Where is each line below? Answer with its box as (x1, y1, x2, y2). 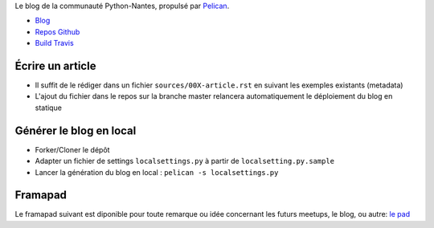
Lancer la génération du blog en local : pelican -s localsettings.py (35, 167, 279, 177)
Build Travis (35, 39, 74, 48)
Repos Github (35, 26, 80, 36)
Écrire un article (14, 59, 96, 72)
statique (35, 103, 62, 112)
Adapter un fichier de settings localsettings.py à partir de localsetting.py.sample (35, 157, 335, 166)
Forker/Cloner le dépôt (35, 145, 110, 154)
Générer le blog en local (14, 124, 137, 137)
